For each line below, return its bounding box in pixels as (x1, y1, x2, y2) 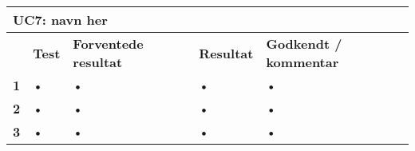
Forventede (73, 34, 144, 53)
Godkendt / (266, 34, 342, 53)
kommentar (266, 53, 339, 71)
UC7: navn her (13, 10, 108, 29)
